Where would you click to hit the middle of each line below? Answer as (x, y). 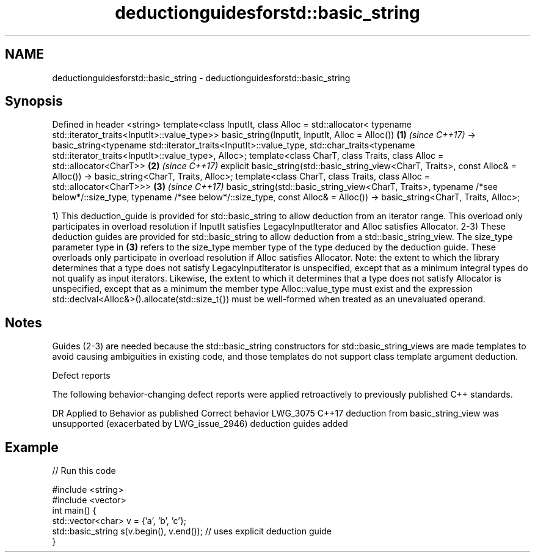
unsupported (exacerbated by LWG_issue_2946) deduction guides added (200, 424)
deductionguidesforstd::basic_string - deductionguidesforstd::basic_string (201, 78)
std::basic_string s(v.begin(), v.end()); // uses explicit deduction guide (192, 531)
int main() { (74, 511)
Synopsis (34, 101)
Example (32, 447)
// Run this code (84, 471)
